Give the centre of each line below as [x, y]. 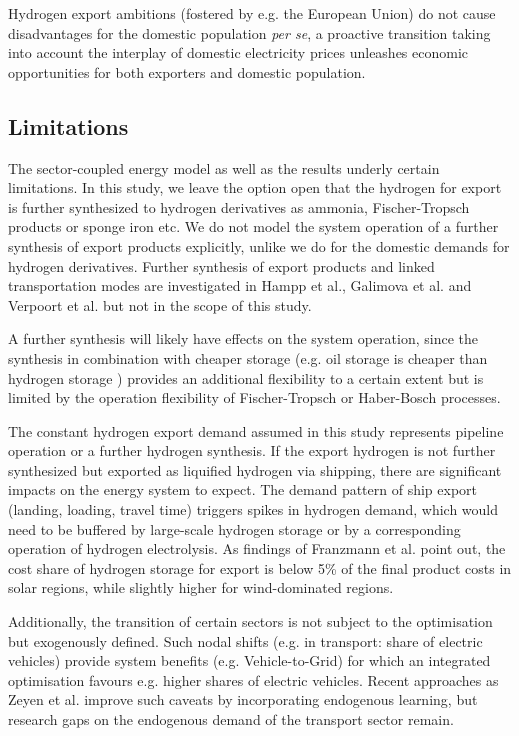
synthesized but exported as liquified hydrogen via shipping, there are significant [255, 469]
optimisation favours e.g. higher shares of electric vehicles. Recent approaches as [253, 679]
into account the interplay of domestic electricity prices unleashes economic [238, 52]
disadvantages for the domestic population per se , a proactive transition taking [249, 32]
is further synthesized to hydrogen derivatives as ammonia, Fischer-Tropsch [239, 206]
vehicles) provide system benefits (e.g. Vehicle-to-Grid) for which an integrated [249, 660]
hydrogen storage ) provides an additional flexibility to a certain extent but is [246, 377]
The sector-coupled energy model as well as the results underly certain [224, 167]
